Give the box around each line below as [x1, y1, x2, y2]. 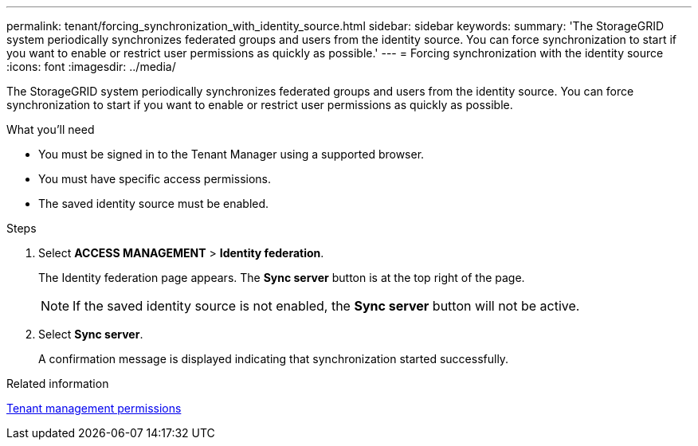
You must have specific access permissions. [38, 172, 272, 186]
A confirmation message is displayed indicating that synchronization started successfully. [38, 352, 509, 366]
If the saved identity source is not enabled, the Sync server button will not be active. [73, 298, 580, 314]
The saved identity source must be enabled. [38, 197, 269, 210]
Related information [6, 377, 109, 390]
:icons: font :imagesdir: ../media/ [6, 60, 176, 73]
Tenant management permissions [6, 401, 182, 415]
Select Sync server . [38, 327, 143, 341]
